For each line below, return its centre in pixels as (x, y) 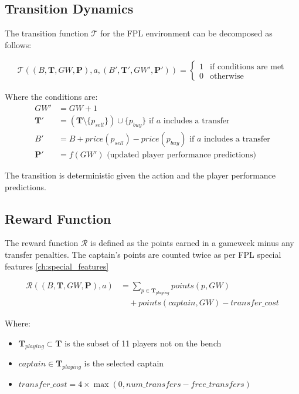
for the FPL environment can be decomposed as (186, 33)
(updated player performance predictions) (181, 155)
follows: (18, 44)
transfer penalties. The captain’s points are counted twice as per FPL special (143, 254)
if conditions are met (247, 67)
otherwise (227, 76)
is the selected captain (124, 363)
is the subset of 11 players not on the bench (143, 343)
